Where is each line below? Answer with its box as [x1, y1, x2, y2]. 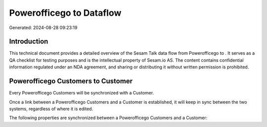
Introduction [9, 37, 48, 46]
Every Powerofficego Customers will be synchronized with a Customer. [9, 90, 154, 96]
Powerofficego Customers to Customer [9, 77, 133, 86]
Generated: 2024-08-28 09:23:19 [9, 25, 78, 31]
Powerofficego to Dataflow [9, 7, 122, 18]
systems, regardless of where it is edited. [9, 106, 93, 112]
